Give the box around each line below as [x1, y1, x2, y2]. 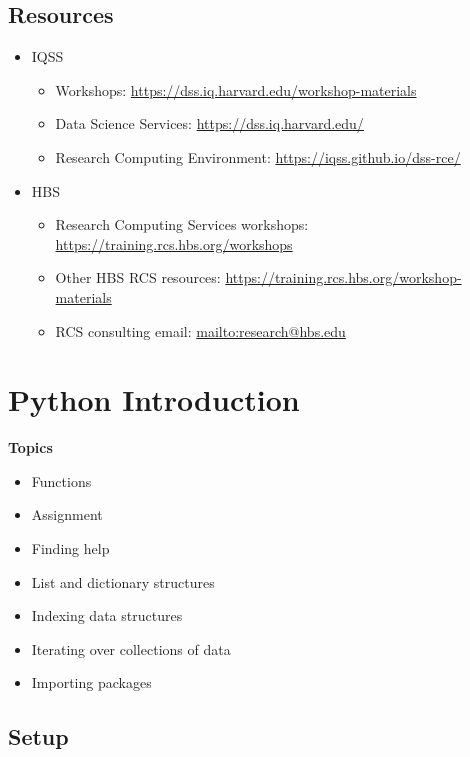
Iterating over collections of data [31, 638, 231, 659]
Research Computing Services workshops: [55, 214, 309, 235]
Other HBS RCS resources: [55, 267, 221, 288]
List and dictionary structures [31, 571, 215, 592]
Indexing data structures [31, 605, 183, 626]
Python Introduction [8, 379, 300, 420]
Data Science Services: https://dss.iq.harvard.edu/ [55, 113, 364, 134]
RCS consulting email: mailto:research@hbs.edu [55, 320, 346, 341]
